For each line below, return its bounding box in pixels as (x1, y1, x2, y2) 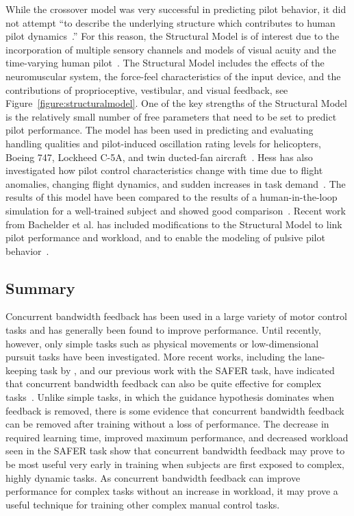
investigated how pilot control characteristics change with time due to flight (5, 163, 323, 177)
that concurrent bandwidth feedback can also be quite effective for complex (5, 376, 322, 391)
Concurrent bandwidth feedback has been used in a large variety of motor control (5, 309, 347, 323)
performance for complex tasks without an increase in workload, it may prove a (5, 484, 338, 498)
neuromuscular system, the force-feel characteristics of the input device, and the (5, 69, 341, 83)
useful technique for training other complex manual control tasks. (5, 497, 280, 511)
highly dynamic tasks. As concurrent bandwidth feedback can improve (5, 470, 301, 484)
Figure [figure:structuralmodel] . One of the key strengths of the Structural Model (5, 96, 347, 110)
